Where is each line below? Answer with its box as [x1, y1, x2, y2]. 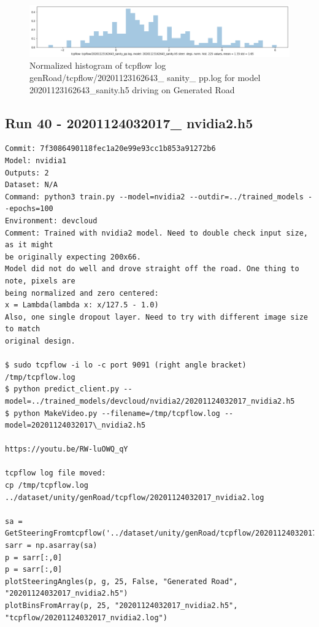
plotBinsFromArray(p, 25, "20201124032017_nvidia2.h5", [5, 601, 238, 610]
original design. [5, 336, 75, 345]
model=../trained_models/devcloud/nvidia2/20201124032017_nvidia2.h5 [5, 396, 295, 406]
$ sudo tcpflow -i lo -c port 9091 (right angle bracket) [5, 361, 247, 370]
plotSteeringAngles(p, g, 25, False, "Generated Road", [5, 577, 238, 586]
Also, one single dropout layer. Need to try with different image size [5, 312, 308, 321]
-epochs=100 [5, 204, 53, 213]
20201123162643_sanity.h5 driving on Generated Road [29, 83, 235, 96]
